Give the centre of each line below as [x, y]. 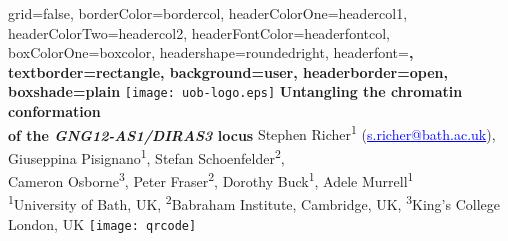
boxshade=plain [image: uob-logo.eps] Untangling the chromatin [235, 91]
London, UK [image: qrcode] [102, 223]
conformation [54, 111]
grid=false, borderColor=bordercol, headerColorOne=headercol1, [208, 13]
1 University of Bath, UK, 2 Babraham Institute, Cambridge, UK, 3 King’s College [254, 203]
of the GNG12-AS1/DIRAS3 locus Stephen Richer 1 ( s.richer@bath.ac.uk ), [252, 133]
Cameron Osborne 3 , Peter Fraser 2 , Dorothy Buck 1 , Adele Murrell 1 [211, 179]
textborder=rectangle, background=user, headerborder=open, [228, 71]
